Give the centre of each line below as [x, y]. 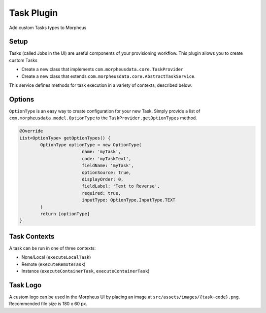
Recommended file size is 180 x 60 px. [48, 304]
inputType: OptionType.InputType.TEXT [129, 200]
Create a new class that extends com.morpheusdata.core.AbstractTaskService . [108, 76]
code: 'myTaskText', [106, 158]
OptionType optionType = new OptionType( [91, 145]
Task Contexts [32, 236]
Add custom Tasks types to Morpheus [48, 28]
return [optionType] [65, 214]
